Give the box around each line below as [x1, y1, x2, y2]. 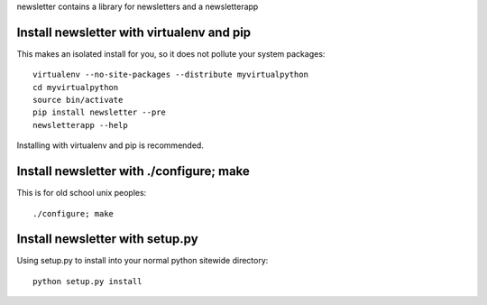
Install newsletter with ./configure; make [16, 163, 250, 180]
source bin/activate [32, 95, 124, 106]
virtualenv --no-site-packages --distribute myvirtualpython [32, 69, 308, 80]
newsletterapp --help [32, 120, 128, 130]
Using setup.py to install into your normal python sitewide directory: [16, 255, 269, 266]
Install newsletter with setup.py [16, 231, 198, 247]
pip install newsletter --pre [32, 107, 167, 117]
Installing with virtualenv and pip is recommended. [16, 140, 205, 151]
